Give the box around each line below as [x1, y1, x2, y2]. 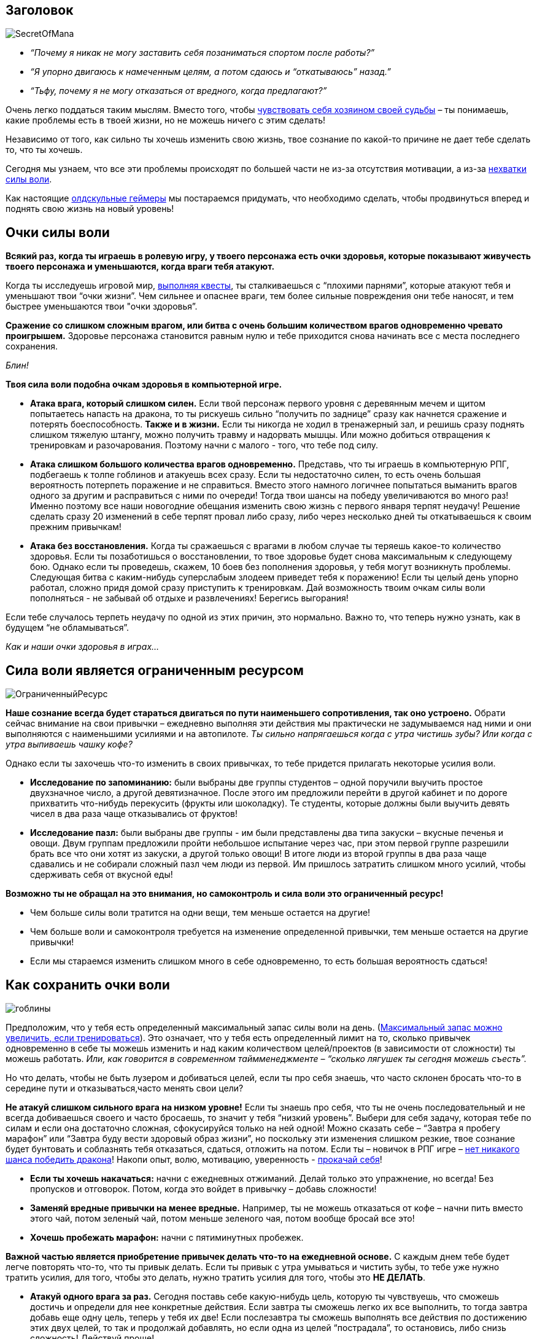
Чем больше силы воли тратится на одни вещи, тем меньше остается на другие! [30, 907, 371, 918]
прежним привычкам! [30, 521, 122, 533]
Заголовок [6, 2, 74, 18]
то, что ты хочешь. [6, 144, 83, 155]
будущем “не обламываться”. [6, 622, 129, 633]
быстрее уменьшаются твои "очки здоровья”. [6, 301, 198, 312]
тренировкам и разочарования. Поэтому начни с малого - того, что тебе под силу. [30, 440, 379, 451]
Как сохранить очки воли [6, 977, 170, 993]
